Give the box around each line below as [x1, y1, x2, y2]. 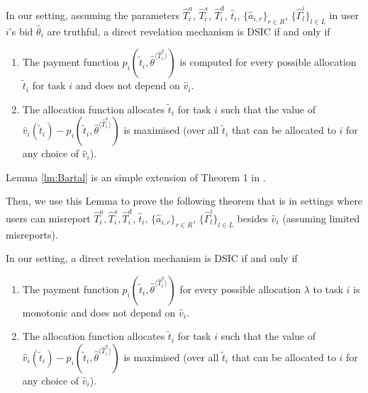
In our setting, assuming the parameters [6, 7, 180, 22]
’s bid [9, 23, 33, 38]
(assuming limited [282, 210, 360, 225]
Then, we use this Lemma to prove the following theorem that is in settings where [6, 193, 363, 208]
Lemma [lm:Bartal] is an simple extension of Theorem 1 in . [6, 169, 266, 184]
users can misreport [6, 210, 91, 225]
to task [313, 281, 343, 296]
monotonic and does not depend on [22, 304, 176, 319]
